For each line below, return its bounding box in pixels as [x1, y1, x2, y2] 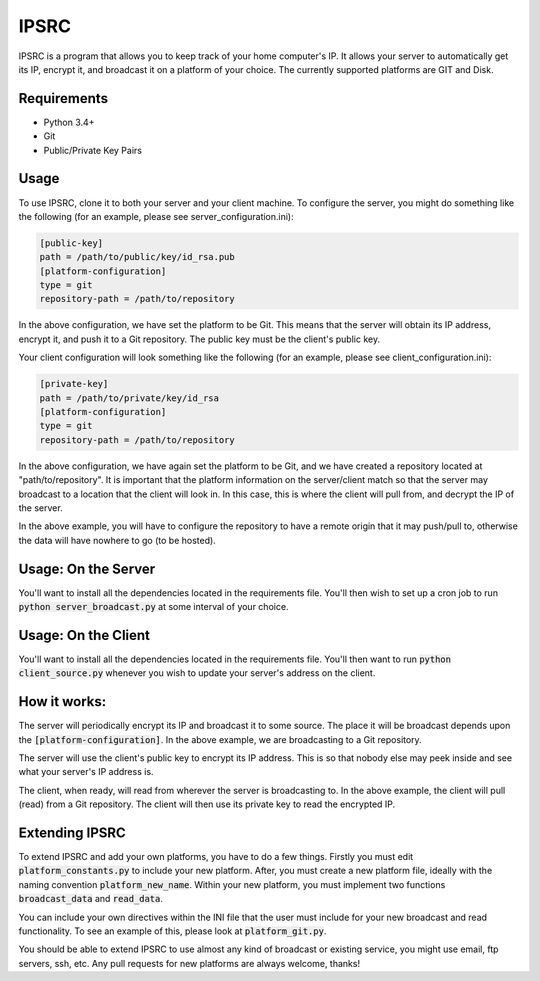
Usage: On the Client [18, 626, 150, 644]
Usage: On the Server [18, 560, 156, 577]
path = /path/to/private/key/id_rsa [39, 392, 220, 404]
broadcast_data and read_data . [18, 893, 164, 905]
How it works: [18, 693, 107, 710]
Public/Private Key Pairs [43, 144, 142, 156]
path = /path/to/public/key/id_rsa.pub [39, 251, 235, 263]
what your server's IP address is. [18, 766, 154, 778]
